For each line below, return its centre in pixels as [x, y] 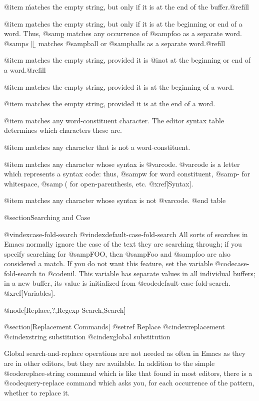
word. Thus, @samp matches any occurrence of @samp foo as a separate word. [123, 33]
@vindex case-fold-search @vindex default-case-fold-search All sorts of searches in [126, 234]
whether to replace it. [37, 392]
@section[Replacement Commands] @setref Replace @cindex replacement [114, 327]
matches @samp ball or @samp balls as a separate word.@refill [132, 43]
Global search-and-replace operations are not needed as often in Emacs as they [125, 353]
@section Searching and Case [47, 217]
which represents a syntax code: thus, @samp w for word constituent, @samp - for [127, 174]
